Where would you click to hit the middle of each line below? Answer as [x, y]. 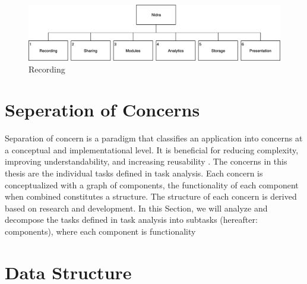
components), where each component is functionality [100, 231]
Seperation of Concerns [102, 110]
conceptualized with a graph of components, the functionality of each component [152, 184]
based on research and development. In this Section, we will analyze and [136, 208]
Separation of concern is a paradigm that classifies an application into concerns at [154, 138]
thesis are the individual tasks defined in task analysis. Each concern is [134, 173]
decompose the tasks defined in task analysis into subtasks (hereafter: [131, 220]
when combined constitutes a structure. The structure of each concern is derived [151, 196]
